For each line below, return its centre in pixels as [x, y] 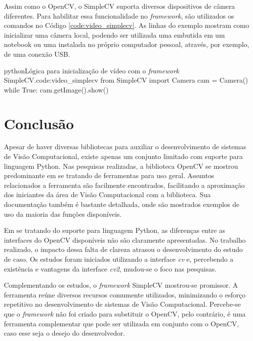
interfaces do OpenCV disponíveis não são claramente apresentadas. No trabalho [125, 239]
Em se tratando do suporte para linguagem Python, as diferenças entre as [115, 230]
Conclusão [39, 123]
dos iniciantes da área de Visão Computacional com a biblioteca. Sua [107, 194]
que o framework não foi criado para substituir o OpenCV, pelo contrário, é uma [125, 313]
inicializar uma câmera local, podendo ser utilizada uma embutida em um [115, 34]
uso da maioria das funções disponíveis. [63, 214]
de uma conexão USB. [37, 54]
